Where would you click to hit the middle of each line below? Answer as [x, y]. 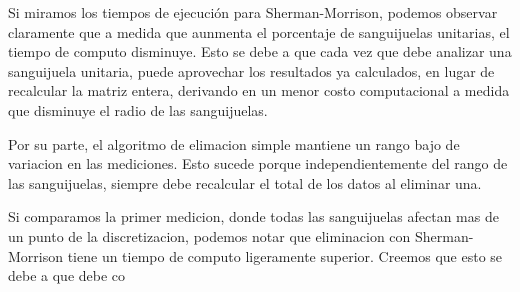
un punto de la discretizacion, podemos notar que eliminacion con [209, 235]
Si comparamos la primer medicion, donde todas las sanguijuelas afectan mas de [253, 216]
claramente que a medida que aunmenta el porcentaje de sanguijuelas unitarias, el [259, 31]
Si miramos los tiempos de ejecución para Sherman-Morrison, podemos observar [253, 12]
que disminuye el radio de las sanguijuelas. [138, 109]
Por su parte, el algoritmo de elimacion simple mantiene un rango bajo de [234, 143]
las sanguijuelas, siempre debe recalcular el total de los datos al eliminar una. [245, 182]
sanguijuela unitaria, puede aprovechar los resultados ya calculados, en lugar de [251, 70]
